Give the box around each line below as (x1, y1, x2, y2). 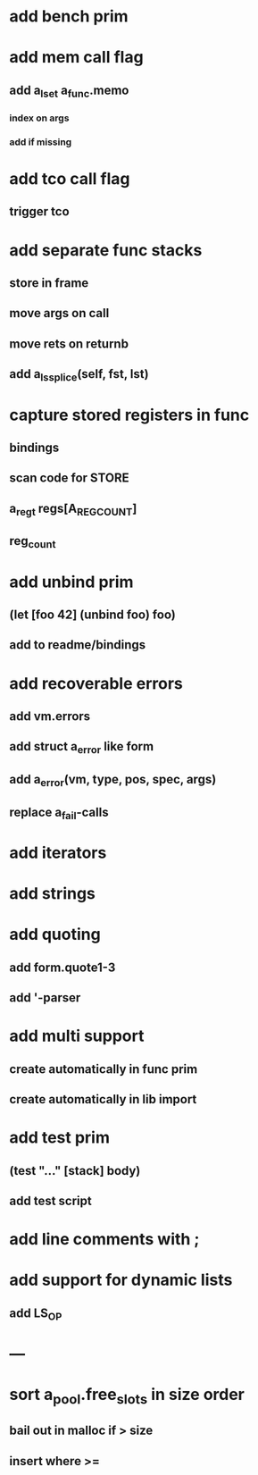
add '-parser (9, 990, 81, 1006)
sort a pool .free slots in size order (9, 1385, 246, 1408)
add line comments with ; (9, 1229, 200, 1250)
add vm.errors (9, 708, 91, 724)
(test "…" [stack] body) (9, 1163, 141, 1178)
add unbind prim (9, 572, 134, 591)
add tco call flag (9, 168, 130, 189)
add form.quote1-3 (9, 960, 116, 975)
